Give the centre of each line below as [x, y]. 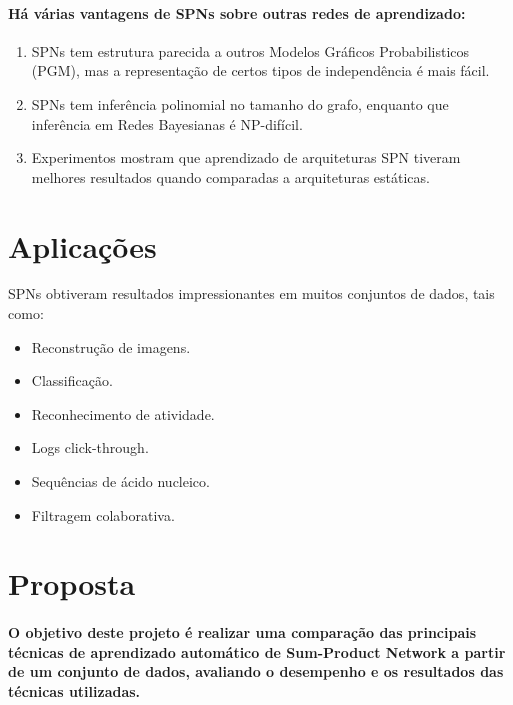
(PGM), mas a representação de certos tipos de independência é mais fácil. [260, 70]
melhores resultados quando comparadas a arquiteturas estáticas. [230, 176]
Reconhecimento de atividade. [123, 413]
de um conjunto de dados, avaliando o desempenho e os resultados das [256, 671]
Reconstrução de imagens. [111, 346]
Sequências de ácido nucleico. [120, 481]
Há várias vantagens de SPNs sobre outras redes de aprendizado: [237, 12]
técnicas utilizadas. [74, 690]
